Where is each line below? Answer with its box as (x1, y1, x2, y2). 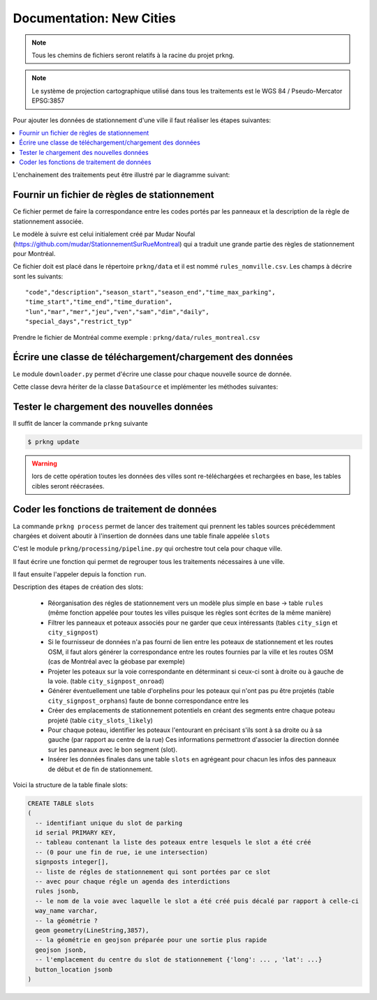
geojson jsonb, (35, 946, 87, 954)
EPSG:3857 (31, 96, 65, 105)
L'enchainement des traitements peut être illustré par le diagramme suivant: (13, 171, 230, 179)
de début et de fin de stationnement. (47, 765, 153, 773)
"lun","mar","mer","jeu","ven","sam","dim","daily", (25, 308, 209, 315)
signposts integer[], (35, 858, 110, 866)
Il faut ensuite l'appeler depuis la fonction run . (13, 570, 147, 579)
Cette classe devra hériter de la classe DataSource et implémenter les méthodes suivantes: (13, 382, 279, 391)
